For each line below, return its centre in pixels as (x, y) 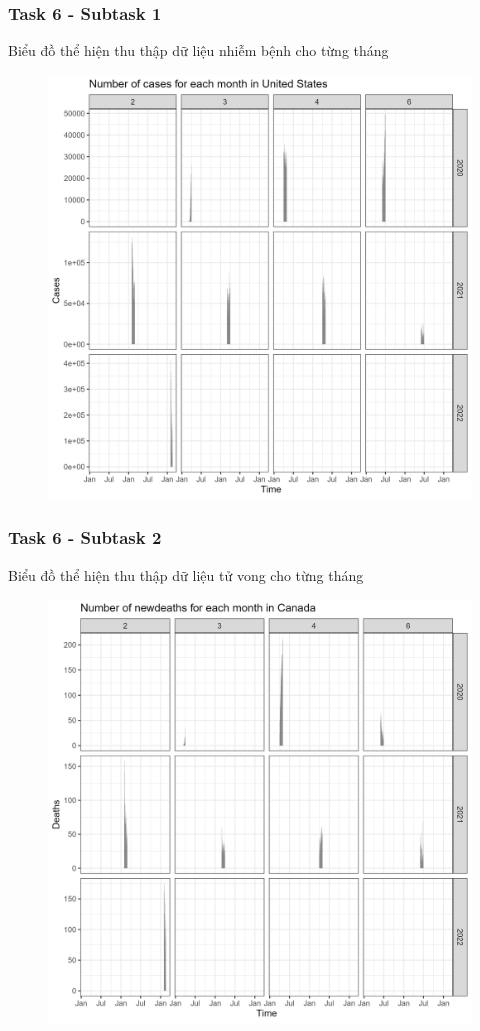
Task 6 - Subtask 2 (85, 537)
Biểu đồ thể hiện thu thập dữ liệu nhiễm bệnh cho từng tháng (198, 50)
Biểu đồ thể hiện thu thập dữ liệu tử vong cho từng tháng (186, 574)
